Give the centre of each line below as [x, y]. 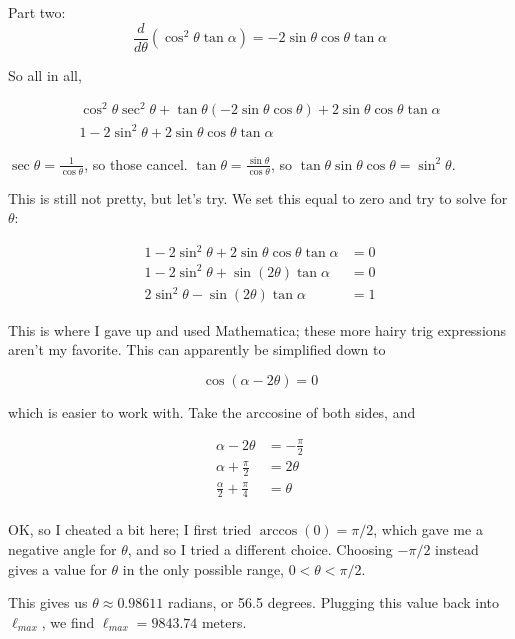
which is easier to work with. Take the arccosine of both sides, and [212, 411]
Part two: [37, 12]
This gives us [48, 602]
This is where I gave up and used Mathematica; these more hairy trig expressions [257, 329]
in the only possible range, [203, 568]
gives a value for [57, 568]
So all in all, [45, 74]
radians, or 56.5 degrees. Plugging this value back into [333, 602]
